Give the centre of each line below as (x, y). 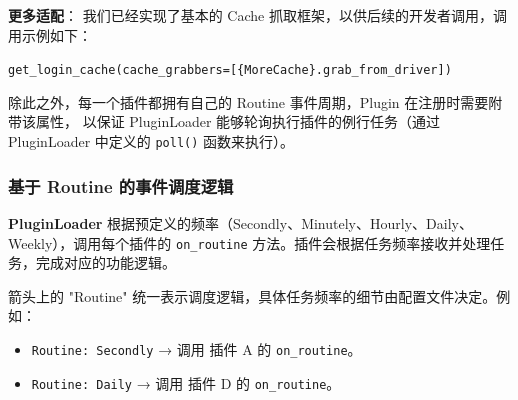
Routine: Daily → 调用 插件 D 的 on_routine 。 (186, 382)
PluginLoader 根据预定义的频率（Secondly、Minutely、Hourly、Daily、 (240, 222)
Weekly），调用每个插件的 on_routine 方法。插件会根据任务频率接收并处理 (249, 242)
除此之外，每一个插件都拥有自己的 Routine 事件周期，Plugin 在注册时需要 (248, 101)
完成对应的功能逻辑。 (105, 262)
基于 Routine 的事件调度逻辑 (121, 185)
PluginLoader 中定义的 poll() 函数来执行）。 (151, 141)
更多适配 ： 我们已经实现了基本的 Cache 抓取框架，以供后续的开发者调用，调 (257, 15)
